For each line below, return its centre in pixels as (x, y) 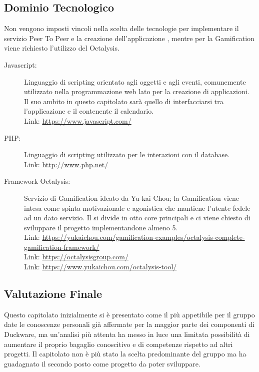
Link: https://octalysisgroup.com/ (76, 257)
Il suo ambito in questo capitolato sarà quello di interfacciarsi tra (124, 101)
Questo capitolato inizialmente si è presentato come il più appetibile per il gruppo (129, 314)
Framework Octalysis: (37, 181)
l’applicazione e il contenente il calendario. (89, 111)
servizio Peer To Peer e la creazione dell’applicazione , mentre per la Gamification (129, 38)
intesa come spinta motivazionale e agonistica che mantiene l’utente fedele (137, 208)
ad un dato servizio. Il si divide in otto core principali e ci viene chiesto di (137, 218)
